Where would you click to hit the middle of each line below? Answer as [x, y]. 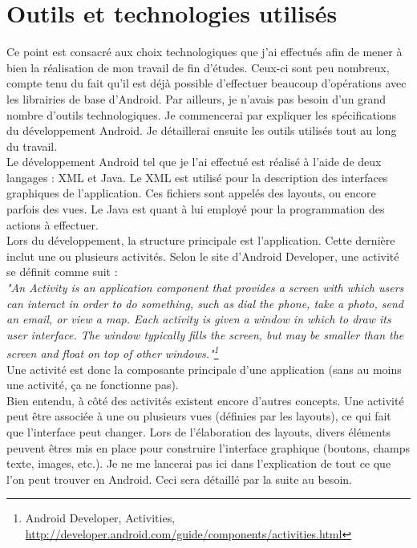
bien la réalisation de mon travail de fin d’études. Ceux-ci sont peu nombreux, [198, 67]
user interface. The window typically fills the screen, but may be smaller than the [205, 334]
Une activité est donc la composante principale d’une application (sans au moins [204, 369]
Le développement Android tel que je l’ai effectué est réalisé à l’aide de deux [194, 162]
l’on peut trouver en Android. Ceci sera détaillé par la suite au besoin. [179, 479]
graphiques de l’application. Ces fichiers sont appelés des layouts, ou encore [191, 193]
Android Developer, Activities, [100, 518]
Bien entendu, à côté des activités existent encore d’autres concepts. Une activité [205, 400]
